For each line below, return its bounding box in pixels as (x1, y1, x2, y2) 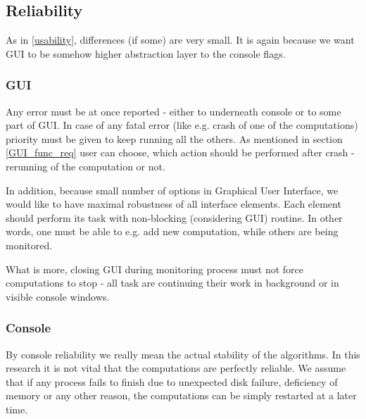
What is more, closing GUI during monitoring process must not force (6, 261, 304, 276)
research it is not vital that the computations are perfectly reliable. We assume (6, 361, 346, 375)
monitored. (6, 237, 53, 252)
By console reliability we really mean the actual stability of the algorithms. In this (6, 346, 360, 361)
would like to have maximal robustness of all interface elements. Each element (6, 196, 341, 211)
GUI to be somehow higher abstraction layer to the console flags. (6, 46, 286, 61)
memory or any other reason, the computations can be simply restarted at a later (6, 388, 357, 403)
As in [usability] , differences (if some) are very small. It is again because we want (6, 32, 355, 47)
